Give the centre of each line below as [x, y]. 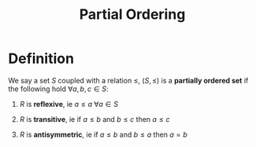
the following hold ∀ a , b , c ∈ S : [58, 89]
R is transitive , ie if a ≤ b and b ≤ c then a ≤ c [95, 119]
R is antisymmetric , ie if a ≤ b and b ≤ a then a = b [103, 134]
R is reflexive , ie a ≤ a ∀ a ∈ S [69, 104]
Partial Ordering [132, 15]
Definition [41, 59]
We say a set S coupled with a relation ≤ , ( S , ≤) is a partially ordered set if [128, 80]
